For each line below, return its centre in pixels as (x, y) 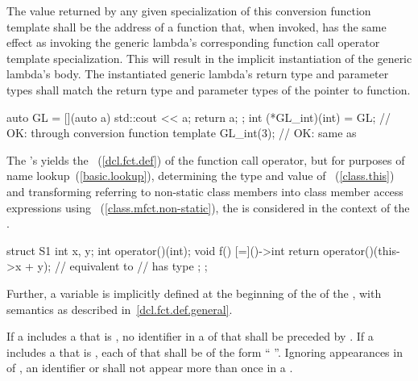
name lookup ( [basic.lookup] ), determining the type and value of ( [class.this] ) (201, 176)
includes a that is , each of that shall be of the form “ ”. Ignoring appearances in (205, 352)
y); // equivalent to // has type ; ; (122, 266)
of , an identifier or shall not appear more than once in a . (150, 368)
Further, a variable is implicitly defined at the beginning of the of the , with (194, 293)
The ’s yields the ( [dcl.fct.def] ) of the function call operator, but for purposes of (206, 159)
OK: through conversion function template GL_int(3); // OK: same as (182, 133)
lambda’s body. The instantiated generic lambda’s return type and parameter (198, 74)
